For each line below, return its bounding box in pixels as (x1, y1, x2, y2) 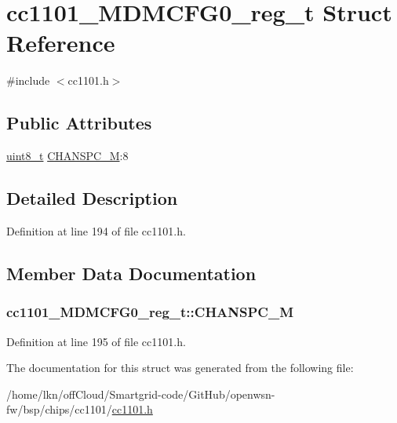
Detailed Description (6, 186, 178, 210)
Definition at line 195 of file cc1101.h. (6, 333, 186, 349)
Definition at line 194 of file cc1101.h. (6, 222, 186, 239)
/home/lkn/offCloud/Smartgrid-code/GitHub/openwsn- (6, 385, 275, 402)
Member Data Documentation (6, 261, 257, 285)
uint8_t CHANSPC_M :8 (6, 148, 129, 164)
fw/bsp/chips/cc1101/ (6, 401, 112, 418)
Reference (6, 27, 115, 59)
